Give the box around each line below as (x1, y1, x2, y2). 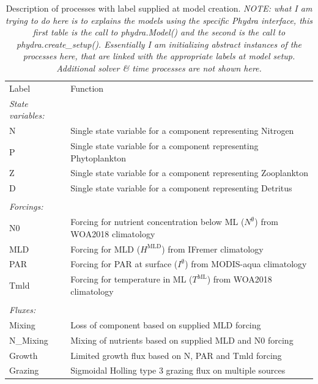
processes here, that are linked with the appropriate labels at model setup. (23, 50, 295, 62)
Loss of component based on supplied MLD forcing (70, 318, 261, 331)
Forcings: (9, 200, 43, 213)
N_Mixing (9, 333, 48, 346)
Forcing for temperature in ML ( (70, 273, 193, 286)
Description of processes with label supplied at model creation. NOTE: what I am (6, 2, 312, 14)
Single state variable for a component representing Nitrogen (70, 124, 294, 137)
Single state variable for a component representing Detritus (70, 182, 292, 194)
